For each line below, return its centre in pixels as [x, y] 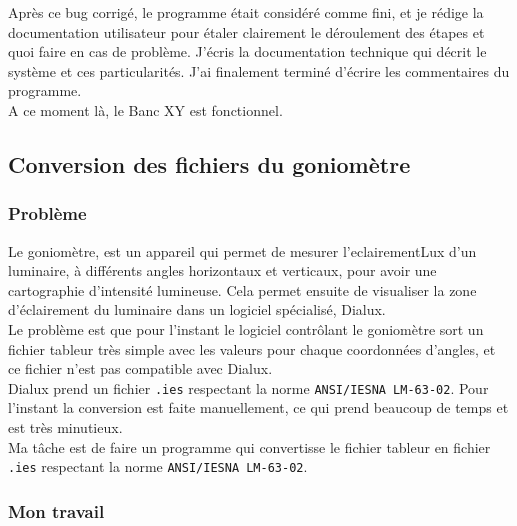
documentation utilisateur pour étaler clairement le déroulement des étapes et [246, 31]
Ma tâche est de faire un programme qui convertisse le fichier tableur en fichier [249, 446]
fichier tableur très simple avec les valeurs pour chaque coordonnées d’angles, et [252, 348]
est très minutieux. [65, 426]
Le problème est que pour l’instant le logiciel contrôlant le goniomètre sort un [246, 328]
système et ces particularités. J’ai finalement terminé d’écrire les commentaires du [259, 70]
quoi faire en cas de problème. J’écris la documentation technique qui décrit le [247, 51]
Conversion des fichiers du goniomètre [209, 163]
